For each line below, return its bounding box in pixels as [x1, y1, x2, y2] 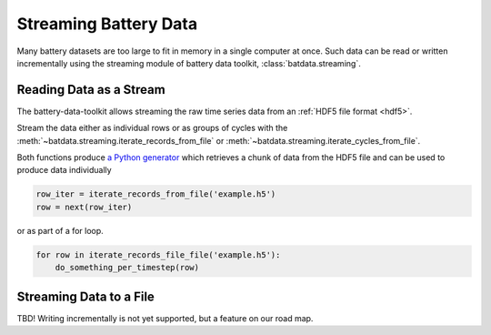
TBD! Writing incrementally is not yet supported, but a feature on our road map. [16, 312, 314, 323]
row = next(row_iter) [35, 201, 133, 212]
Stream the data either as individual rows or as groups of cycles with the [16, 123, 288, 134]
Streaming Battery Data [16, 14, 198, 34]
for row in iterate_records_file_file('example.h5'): [35, 249, 281, 259]
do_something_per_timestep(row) [55, 262, 200, 273]
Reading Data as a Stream [16, 82, 165, 97]
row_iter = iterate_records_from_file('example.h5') [35, 189, 276, 199]
